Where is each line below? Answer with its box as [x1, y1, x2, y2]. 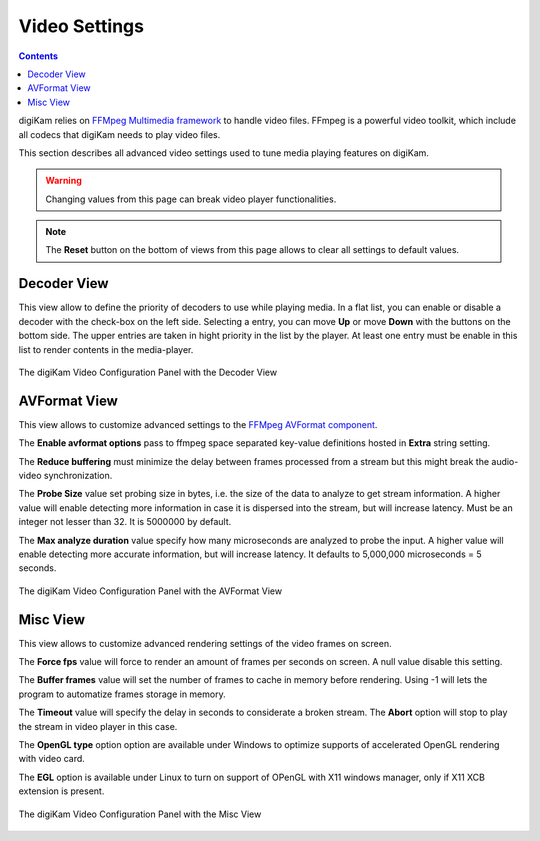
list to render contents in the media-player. [18, 343, 194, 355]
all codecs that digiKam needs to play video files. [18, 128, 221, 140]
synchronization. [43, 470, 113, 481]
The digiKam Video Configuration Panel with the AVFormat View [18, 585, 283, 597]
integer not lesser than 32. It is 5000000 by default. [18, 516, 232, 528]
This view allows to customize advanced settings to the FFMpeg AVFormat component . [18, 418, 378, 430]
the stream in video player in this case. [18, 720, 178, 732]
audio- [491, 455, 519, 467]
